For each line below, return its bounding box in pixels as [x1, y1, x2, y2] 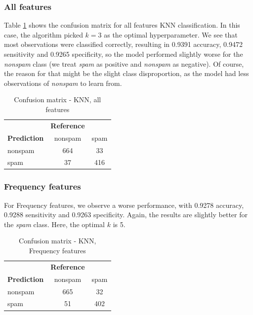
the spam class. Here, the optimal [4, 219, 105, 229]
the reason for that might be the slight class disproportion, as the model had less [4, 68, 249, 79]
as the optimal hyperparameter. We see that [104, 29, 238, 39]
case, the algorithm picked [4, 29, 83, 39]
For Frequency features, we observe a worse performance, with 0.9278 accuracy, [4, 199, 244, 210]
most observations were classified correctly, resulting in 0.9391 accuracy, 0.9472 [4, 39, 243, 49]
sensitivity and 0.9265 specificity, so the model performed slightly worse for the [4, 49, 243, 59]
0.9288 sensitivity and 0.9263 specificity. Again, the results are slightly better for [4, 209, 248, 220]
